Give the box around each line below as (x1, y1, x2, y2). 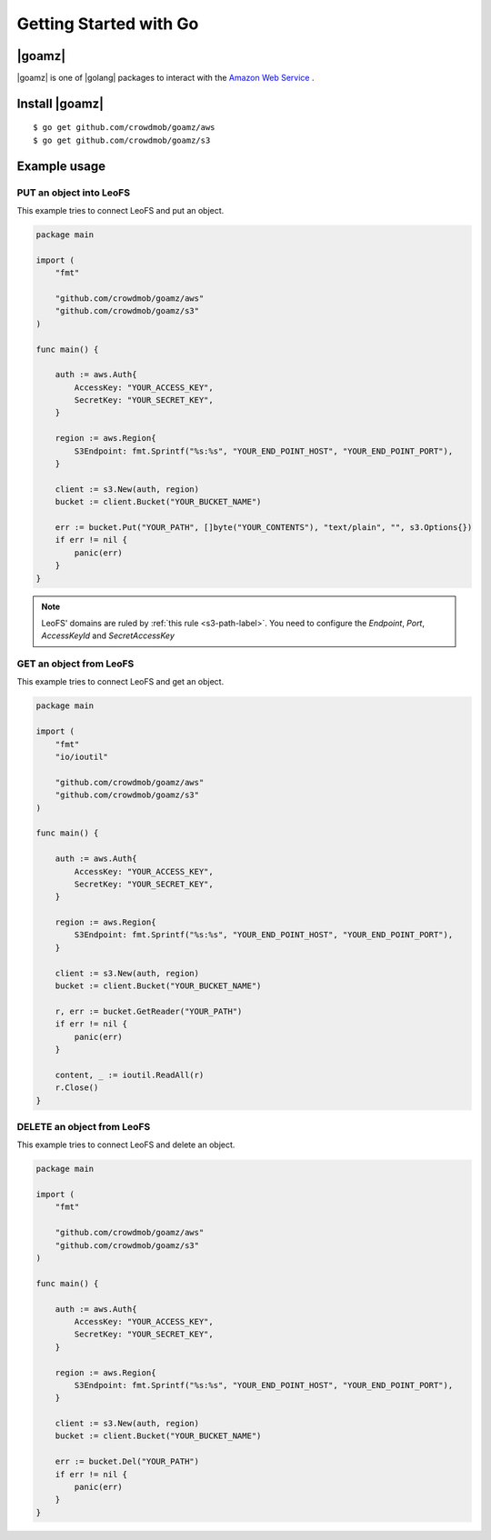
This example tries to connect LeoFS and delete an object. (16, 1139, 235, 1150)
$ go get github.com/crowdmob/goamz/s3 (33, 135, 211, 145)
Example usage (16, 158, 106, 174)
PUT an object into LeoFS (16, 186, 131, 199)
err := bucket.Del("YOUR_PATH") (55, 1456, 200, 1467)
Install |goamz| (16, 95, 105, 111)
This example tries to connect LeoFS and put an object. (16, 205, 225, 216)
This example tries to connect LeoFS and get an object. (16, 676, 225, 687)
